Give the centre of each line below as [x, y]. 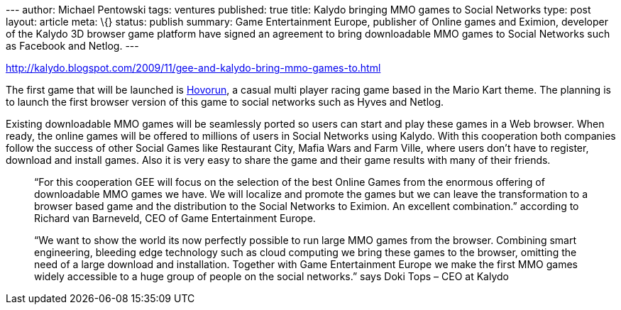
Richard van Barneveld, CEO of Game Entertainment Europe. [175, 218]
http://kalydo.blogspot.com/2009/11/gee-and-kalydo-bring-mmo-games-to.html [193, 68]
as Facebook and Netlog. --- [72, 46]
